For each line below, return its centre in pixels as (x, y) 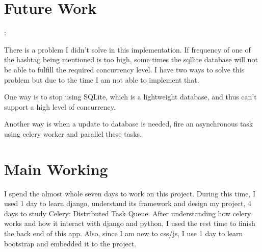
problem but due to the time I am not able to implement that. (102, 79)
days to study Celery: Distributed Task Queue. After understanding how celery (128, 213)
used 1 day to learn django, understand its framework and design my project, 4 (128, 203)
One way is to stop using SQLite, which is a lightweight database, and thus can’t (130, 97)
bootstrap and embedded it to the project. (70, 243)
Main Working (56, 169)
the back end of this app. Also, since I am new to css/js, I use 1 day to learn (124, 233)
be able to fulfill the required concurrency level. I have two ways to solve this (124, 69)
